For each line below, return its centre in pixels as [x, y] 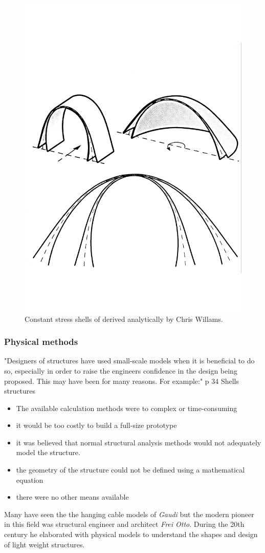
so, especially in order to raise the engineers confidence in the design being [121, 370]
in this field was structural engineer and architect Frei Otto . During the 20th [124, 524]
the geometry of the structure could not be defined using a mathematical [130, 470]
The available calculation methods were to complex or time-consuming [127, 408]
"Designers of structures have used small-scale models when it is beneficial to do [129, 361]
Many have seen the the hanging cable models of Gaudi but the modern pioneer [129, 514]
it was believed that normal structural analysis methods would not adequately [139, 442]
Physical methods [41, 342]
